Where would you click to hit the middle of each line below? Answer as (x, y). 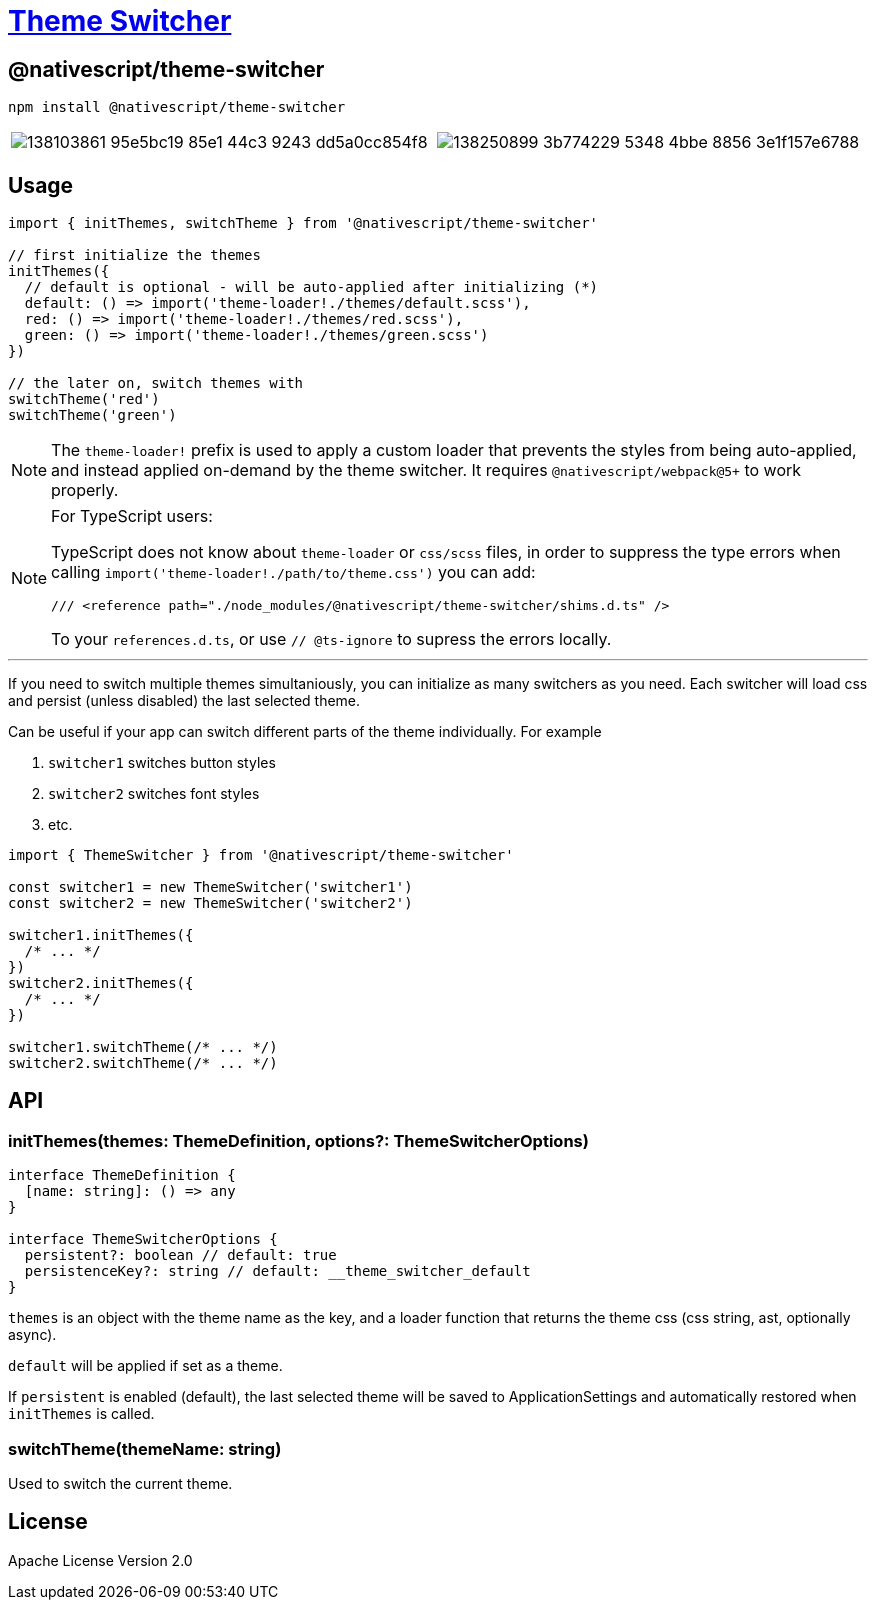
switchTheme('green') (92, 415)
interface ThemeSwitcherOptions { (143, 1239)
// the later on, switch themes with (156, 383)
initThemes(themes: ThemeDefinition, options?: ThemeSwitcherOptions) (298, 1140)
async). (32, 1335)
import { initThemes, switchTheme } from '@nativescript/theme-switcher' (303, 223)
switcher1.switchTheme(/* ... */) (143, 1047)
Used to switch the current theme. (120, 1483)
